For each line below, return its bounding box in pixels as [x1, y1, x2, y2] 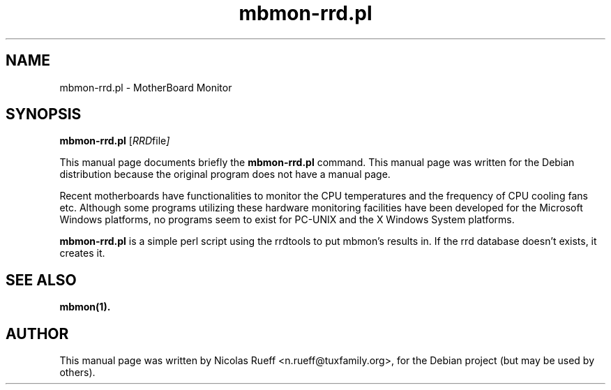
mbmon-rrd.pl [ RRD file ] [59, 135, 170, 147]
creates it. [59, 247, 105, 260]
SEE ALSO [6, 271, 77, 289]
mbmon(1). [59, 301, 111, 313]
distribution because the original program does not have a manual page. [59, 168, 391, 181]
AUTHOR [6, 324, 69, 343]
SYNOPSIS [6, 105, 82, 123]
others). [59, 366, 96, 379]
